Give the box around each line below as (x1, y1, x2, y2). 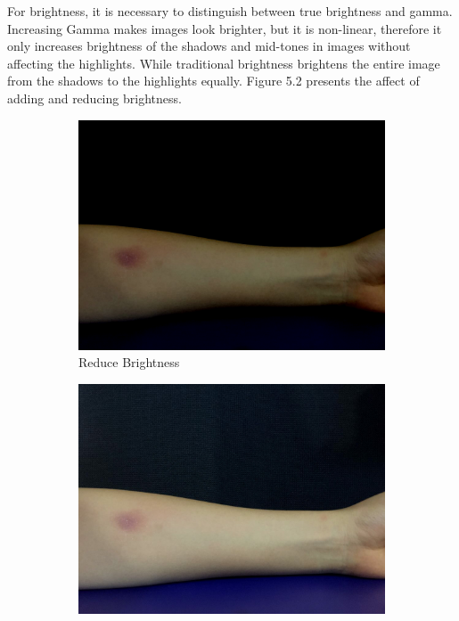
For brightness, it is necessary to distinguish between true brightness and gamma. (7, 2, 453, 20)
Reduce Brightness (78, 353, 180, 372)
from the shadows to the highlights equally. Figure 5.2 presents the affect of (7, 71, 420, 90)
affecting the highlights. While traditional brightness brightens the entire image (7, 53, 440, 72)
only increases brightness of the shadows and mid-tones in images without (7, 37, 411, 55)
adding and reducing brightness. (7, 88, 182, 107)
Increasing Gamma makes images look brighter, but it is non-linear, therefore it (7, 19, 442, 37)
